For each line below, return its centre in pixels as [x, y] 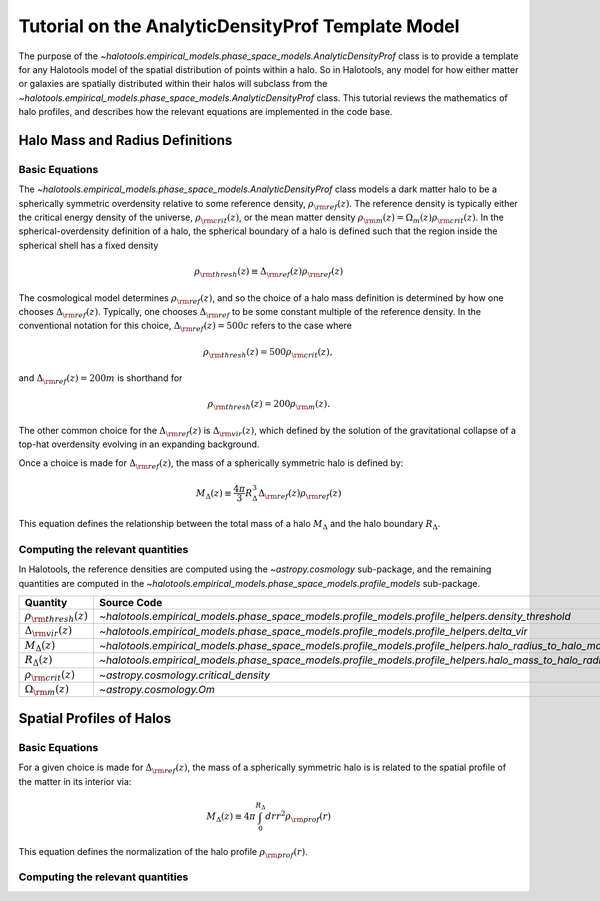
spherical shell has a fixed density [88, 245]
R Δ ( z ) [38, 661]
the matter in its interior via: [75, 781]
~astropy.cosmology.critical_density [184, 675]
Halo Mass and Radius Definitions [125, 140]
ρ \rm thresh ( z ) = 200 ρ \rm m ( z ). [268, 405]
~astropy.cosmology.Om [157, 690]
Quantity [46, 603]
